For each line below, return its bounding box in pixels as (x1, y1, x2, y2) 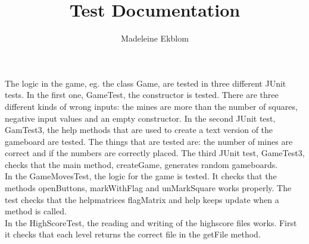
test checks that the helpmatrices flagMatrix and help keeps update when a (5, 193, 279, 205)
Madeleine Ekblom (121, 32, 189, 45)
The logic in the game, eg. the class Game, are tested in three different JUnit (5, 77, 286, 89)
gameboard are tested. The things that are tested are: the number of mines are (5, 135, 293, 147)
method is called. (5, 205, 67, 217)
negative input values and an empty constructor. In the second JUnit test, (5, 112, 276, 124)
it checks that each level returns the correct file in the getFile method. (5, 228, 261, 240)
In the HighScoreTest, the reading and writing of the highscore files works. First (5, 216, 297, 229)
